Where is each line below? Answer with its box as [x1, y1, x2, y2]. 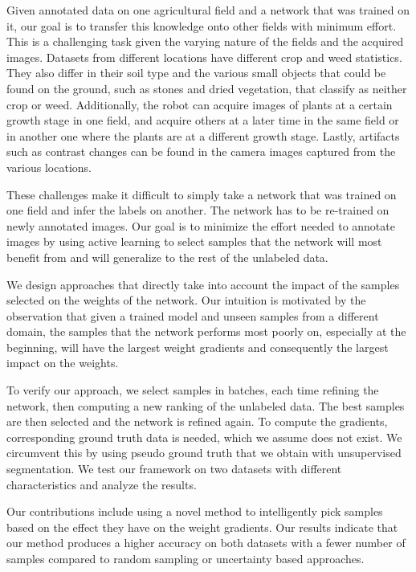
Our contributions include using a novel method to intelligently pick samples [6, 503, 383, 520]
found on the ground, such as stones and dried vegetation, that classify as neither [6, 80, 407, 96]
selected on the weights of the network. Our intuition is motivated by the [6, 292, 366, 308]
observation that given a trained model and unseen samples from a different [6, 307, 379, 324]
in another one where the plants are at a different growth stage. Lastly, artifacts [6, 127, 400, 144]
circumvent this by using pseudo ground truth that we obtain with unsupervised [6, 444, 402, 461]
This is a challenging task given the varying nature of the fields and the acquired [6, 33, 404, 50]
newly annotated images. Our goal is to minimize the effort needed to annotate [6, 217, 395, 234]
